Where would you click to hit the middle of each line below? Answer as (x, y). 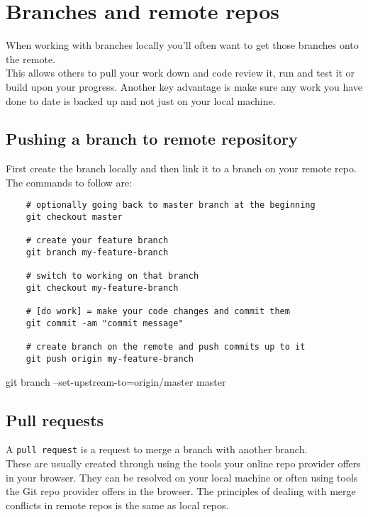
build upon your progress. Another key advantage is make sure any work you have (184, 86)
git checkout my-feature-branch (102, 288)
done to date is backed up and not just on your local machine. (141, 100)
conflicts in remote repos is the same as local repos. (117, 505)
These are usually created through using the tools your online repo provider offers (183, 463)
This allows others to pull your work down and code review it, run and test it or (180, 73)
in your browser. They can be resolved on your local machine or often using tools (182, 477)
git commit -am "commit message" (105, 324)
